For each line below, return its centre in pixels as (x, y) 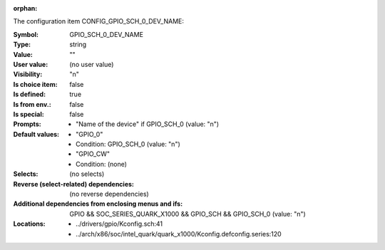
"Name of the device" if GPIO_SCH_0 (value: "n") (148, 124)
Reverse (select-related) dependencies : (74, 184)
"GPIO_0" (89, 134)
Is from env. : (32, 104)
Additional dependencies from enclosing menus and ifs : (98, 204)
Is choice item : (35, 84)
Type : (22, 45)
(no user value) (92, 64)
